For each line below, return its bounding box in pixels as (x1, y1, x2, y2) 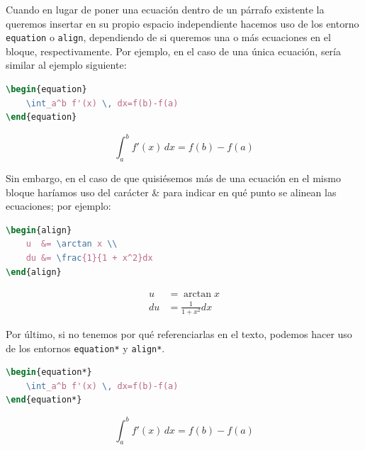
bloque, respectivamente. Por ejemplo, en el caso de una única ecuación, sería (6, 43, 342, 58)
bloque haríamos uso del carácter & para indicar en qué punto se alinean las (6, 184, 337, 199)
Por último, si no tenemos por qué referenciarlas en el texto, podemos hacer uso (6, 326, 352, 341)
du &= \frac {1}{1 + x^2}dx (26, 253, 153, 264)
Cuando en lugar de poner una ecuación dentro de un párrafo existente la (6, 2, 325, 16)
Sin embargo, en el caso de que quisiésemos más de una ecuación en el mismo (6, 171, 341, 186)
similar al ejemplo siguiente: (6, 57, 127, 72)
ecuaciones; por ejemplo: (6, 198, 111, 213)
